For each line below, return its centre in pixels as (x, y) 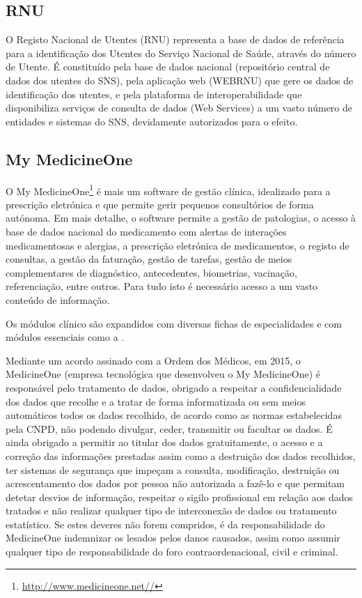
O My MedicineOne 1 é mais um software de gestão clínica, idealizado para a (168, 190)
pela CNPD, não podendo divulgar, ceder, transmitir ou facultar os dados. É (169, 428)
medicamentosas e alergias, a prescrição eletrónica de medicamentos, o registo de (178, 245)
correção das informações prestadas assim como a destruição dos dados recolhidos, (181, 455)
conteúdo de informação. (58, 299)
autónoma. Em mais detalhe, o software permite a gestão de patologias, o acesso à (181, 218)
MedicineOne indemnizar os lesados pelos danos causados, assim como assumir (173, 538)
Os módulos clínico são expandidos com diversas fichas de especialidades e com (174, 323)
